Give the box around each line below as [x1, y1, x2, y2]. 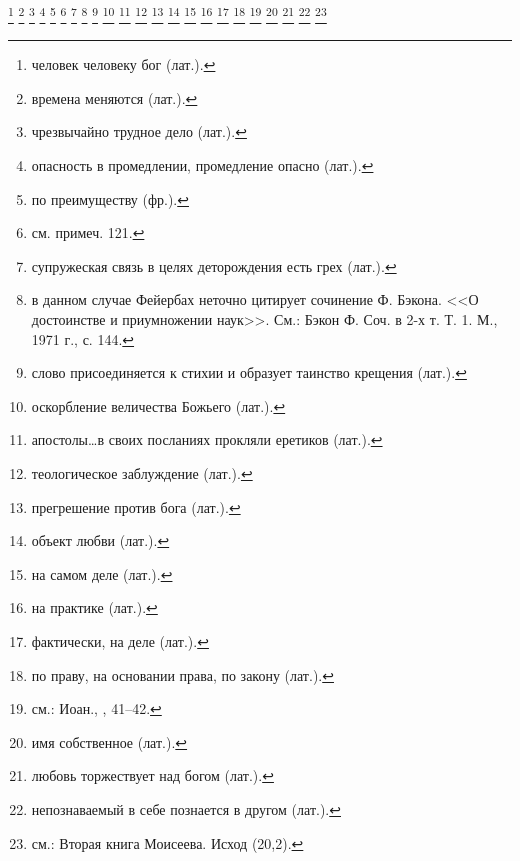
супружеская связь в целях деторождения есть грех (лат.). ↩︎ [31, 255, 397, 276]
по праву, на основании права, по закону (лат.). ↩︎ [31, 664, 334, 685]
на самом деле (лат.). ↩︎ [31, 563, 173, 584]
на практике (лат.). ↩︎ [31, 597, 158, 618]
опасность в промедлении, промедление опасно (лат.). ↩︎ [31, 155, 374, 176]
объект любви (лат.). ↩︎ [31, 530, 170, 551]
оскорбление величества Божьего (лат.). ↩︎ [31, 395, 286, 416]
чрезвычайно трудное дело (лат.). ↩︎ [31, 121, 247, 142]
